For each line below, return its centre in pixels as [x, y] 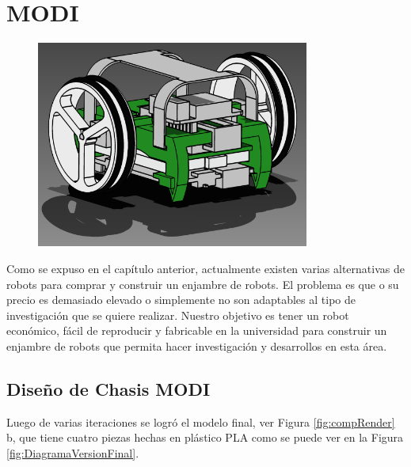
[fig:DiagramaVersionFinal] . [73, 452]
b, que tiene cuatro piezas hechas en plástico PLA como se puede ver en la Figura [205, 437]
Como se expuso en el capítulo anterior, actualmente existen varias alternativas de [205, 268]
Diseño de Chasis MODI [108, 388]
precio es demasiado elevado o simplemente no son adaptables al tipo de [181, 300]
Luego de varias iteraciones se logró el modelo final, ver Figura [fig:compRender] [201, 421]
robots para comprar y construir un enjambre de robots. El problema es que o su [203, 284]
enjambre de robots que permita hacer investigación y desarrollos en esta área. [197, 346]
